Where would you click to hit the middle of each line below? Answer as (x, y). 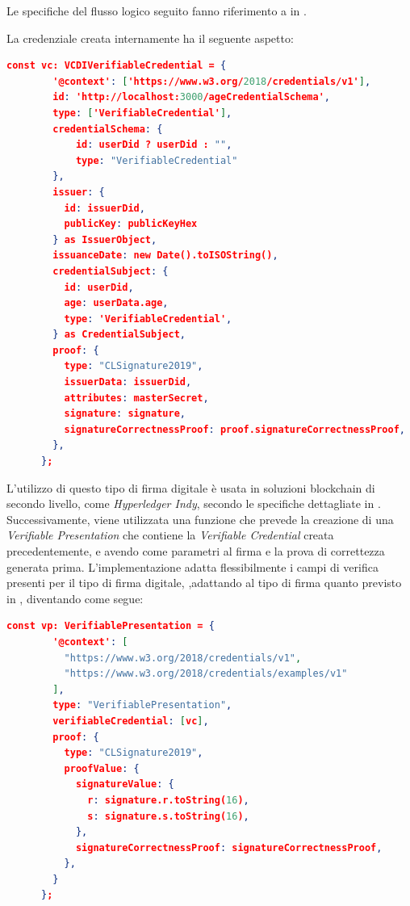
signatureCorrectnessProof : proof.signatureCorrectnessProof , (235, 429)
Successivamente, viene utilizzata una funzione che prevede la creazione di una (200, 519)
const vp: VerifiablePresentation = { (111, 626)
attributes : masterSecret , (136, 398)
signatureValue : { (125, 784)
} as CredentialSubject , (119, 335)
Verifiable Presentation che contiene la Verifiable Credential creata (170, 535)
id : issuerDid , (105, 208)
